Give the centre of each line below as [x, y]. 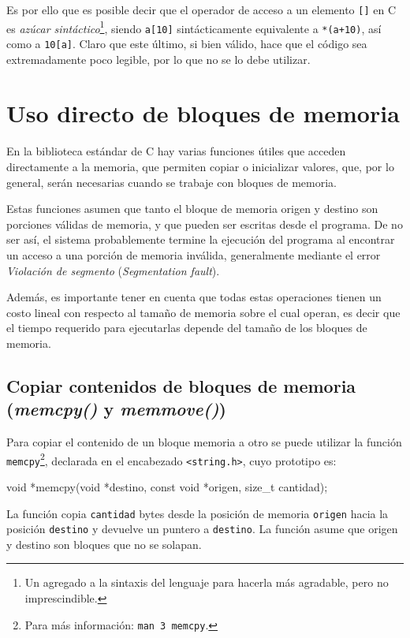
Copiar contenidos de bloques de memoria [181, 385]
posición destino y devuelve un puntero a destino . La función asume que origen [202, 529]
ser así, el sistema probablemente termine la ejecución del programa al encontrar [201, 239]
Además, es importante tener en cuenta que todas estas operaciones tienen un [194, 297]
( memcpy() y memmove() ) [116, 409]
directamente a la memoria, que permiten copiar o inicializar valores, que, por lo [200, 166]
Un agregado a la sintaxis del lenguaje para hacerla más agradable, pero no [207, 582]
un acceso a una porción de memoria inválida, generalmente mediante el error [194, 254]
